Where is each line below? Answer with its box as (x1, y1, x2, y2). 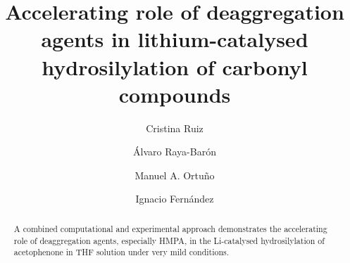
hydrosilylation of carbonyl (42, 52, 308, 81)
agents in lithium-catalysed (41, 25, 308, 53)
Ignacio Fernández (135, 191, 214, 206)
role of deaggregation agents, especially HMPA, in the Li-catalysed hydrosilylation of (13, 234, 325, 246)
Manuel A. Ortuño (135, 167, 215, 182)
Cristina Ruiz (146, 120, 204, 135)
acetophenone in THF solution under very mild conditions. (13, 246, 230, 258)
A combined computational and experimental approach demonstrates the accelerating (13, 222, 327, 234)
